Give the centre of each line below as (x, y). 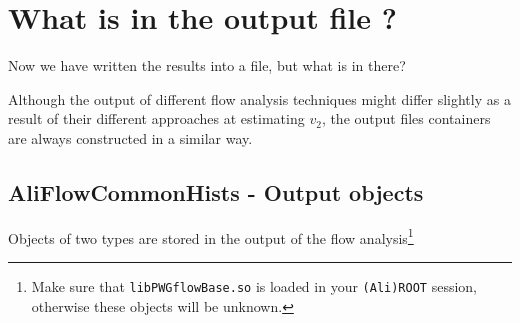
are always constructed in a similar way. (130, 137)
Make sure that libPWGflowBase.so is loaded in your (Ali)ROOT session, (254, 285)
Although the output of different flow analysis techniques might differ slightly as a (259, 98)
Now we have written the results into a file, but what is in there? (207, 65)
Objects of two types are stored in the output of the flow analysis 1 (211, 236)
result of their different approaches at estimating (156, 118)
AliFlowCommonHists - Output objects (216, 191)
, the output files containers (406, 118)
